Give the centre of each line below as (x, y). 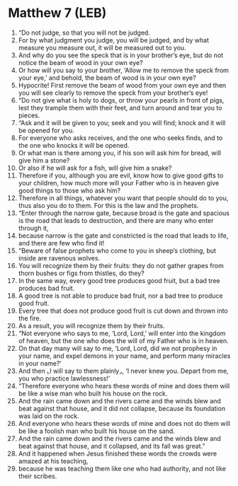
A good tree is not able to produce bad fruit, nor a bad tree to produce (120, 296)
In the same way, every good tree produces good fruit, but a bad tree (119, 280)
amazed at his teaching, (53, 461)
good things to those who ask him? (69, 190)
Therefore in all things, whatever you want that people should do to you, (123, 198)
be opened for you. (46, 130)
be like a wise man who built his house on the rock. (93, 393)
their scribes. (38, 476)
